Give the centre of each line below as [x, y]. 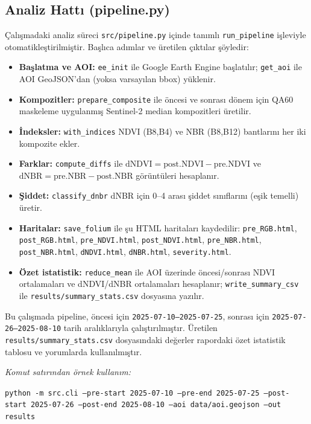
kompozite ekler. [49, 143]
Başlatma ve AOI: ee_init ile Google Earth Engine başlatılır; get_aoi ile [160, 67]
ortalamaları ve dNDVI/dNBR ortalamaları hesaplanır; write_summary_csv [159, 284]
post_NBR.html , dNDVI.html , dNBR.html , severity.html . [125, 252]
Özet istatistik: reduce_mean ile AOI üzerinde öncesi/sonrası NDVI [147, 271]
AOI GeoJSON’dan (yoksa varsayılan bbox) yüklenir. [117, 79]
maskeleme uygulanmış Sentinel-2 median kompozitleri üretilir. [135, 111]
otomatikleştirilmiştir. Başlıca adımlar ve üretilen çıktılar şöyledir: [127, 46]
